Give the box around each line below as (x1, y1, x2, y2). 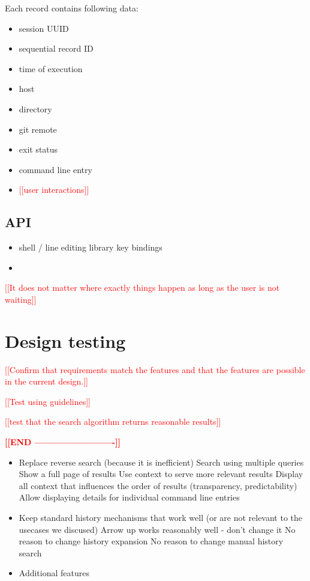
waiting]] (5, 293, 37, 305)
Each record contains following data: (5, 2, 139, 14)
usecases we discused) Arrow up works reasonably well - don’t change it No (19, 523, 296, 535)
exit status (19, 143, 58, 156)
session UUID (19, 22, 69, 34)
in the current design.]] (5, 375, 89, 388)
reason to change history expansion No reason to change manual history (19, 535, 284, 547)
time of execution (19, 62, 83, 75)
